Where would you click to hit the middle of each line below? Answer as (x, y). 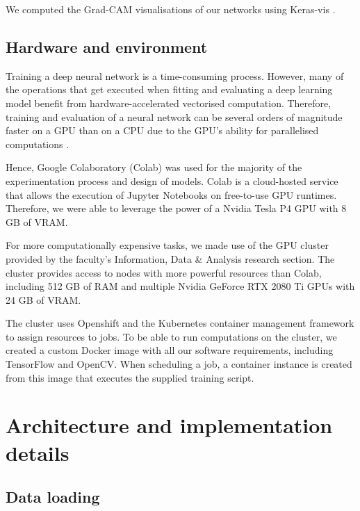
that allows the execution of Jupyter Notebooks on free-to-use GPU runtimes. (171, 194)
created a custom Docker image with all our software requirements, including (170, 350)
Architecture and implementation (169, 425)
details (38, 452)
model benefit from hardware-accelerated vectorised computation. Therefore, (169, 103)
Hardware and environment (107, 46)
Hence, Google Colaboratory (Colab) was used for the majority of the (154, 167)
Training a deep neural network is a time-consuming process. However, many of (175, 75)
